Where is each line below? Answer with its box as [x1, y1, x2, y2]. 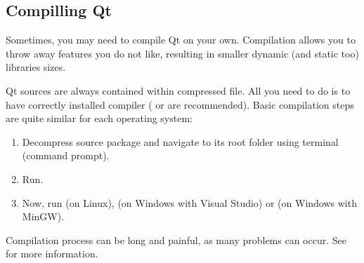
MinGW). [22, 209, 65, 224]
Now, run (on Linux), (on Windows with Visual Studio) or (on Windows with [22, 195, 357, 210]
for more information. [6, 246, 98, 261]
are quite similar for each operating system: [6, 111, 193, 126]
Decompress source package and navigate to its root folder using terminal [22, 134, 339, 149]
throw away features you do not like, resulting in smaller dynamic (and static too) [6, 46, 359, 60]
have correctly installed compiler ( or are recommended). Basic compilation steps [6, 97, 354, 112]
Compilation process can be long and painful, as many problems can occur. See [6, 232, 346, 247]
